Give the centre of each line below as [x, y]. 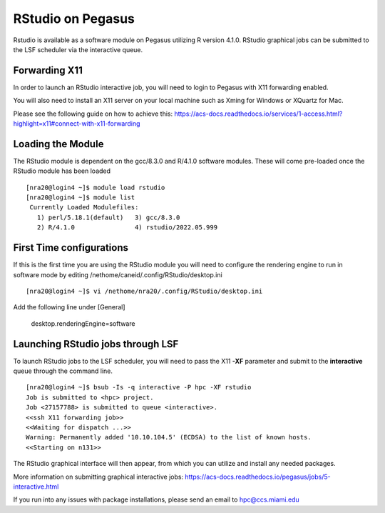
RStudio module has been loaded [62, 171]
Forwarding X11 [48, 70]
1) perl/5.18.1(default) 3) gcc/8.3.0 [108, 217]
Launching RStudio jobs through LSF [96, 344]
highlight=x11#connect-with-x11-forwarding [77, 124]
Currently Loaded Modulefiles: [84, 208]
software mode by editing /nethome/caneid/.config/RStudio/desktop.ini [118, 274]
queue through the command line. [63, 371]
